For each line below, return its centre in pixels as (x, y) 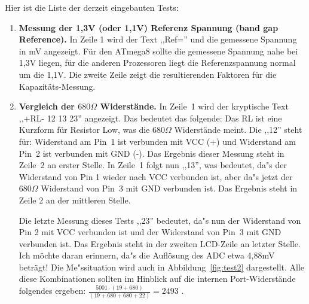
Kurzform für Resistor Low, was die (84, 130)
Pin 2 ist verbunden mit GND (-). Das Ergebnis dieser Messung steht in (152, 153)
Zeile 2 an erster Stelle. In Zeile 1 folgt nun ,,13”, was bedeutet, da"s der (153, 165)
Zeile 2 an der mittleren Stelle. (75, 200)
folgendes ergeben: (52, 291)
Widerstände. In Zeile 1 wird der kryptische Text (194, 106)
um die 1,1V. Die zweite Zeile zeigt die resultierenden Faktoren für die (148, 74)
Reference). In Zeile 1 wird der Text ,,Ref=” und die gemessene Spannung (158, 39)
